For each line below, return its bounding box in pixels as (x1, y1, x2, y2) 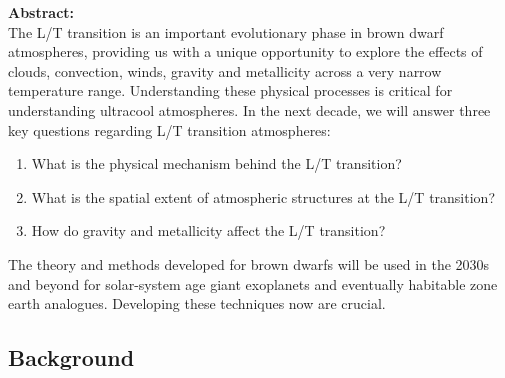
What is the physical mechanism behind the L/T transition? (31, 153, 402, 174)
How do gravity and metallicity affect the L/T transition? (31, 220, 386, 241)
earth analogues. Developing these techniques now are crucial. (8, 293, 386, 314)
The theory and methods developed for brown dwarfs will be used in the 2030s (8, 253, 490, 274)
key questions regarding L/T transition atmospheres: (8, 119, 331, 140)
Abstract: (8, 2, 75, 22)
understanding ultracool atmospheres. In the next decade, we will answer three (8, 99, 491, 120)
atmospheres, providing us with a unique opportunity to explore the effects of (8, 41, 483, 62)
